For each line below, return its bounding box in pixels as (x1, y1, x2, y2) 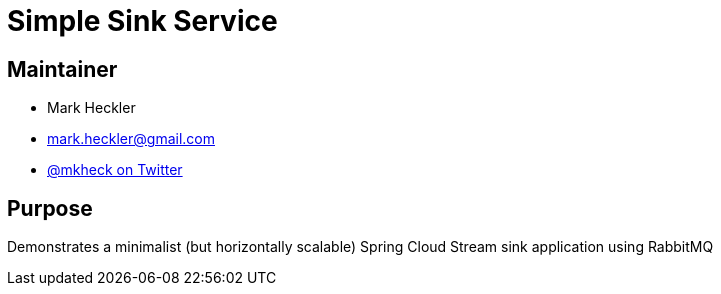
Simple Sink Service (7, 4, 278, 38)
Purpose (7, 195, 93, 221)
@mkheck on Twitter (47, 161, 183, 179)
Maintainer (7, 56, 118, 82)
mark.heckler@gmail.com (47, 130, 215, 148)
